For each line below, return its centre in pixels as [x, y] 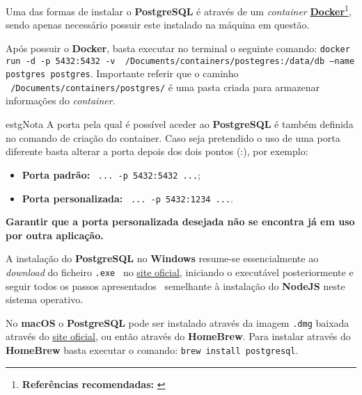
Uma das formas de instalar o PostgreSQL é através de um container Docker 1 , [179, 10]
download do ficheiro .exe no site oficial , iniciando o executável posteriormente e [180, 272]
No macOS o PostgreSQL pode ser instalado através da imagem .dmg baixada [178, 322]
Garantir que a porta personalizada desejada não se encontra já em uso [180, 221]
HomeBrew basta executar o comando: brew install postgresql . [152, 350]
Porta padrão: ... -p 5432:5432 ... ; [111, 174]
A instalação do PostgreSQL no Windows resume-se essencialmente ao [162, 258]
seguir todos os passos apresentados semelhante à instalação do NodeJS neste [175, 285]
